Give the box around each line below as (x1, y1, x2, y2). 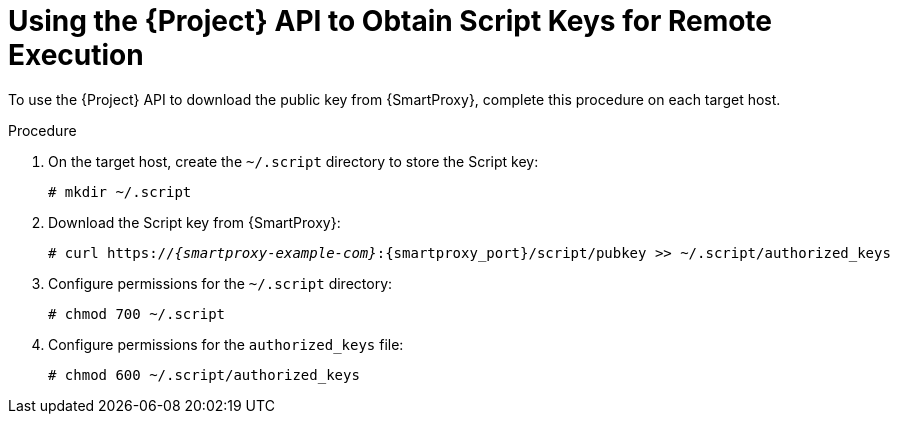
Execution (8, 38, 144, 72)
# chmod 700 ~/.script (48, 305, 226, 322)
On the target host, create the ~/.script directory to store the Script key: (48, 152, 539, 170)
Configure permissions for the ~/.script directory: (48, 274, 393, 292)
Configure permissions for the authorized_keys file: (48, 335, 404, 353)
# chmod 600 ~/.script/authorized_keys (48, 366, 360, 383)
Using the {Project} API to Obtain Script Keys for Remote (8, 4, 773, 38)
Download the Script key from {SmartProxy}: (48, 213, 341, 231)
